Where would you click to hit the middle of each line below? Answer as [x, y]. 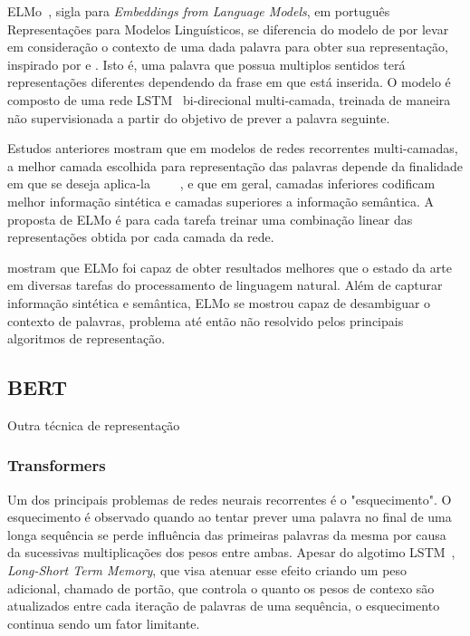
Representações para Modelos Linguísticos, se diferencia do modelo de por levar [228, 29]
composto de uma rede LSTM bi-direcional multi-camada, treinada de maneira [229, 99]
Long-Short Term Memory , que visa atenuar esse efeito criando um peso [207, 570]
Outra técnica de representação [94, 424]
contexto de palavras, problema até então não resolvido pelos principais [206, 320]
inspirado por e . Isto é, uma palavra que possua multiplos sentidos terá [206, 64]
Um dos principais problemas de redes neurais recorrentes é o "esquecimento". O [230, 499]
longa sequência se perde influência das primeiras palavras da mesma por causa [227, 534]
